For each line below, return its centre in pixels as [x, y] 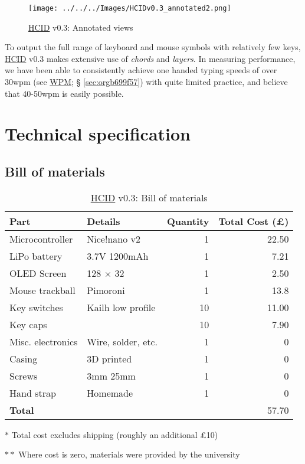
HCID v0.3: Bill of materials [149, 197]
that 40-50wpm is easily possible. [64, 93]
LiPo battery [36, 256]
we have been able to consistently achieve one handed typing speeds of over [141, 70]
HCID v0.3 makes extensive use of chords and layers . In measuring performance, [150, 58]
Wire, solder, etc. [122, 341]
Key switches [36, 307]
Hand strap [33, 393]
